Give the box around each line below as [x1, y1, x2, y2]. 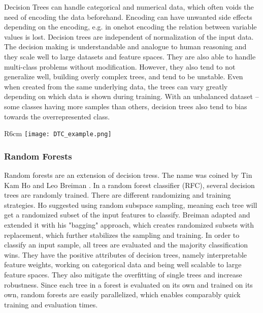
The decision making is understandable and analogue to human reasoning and [4, 41, 247, 52]
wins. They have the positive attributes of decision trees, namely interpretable [4, 249, 247, 260]
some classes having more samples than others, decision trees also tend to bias [4, 101, 247, 111]
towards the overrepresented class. [4, 111, 110, 121]
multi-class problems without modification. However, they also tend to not [4, 61, 236, 72]
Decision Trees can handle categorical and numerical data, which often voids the [4, 2, 254, 12]
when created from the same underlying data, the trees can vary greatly [4, 81, 228, 91]
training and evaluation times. [4, 299, 98, 309]
